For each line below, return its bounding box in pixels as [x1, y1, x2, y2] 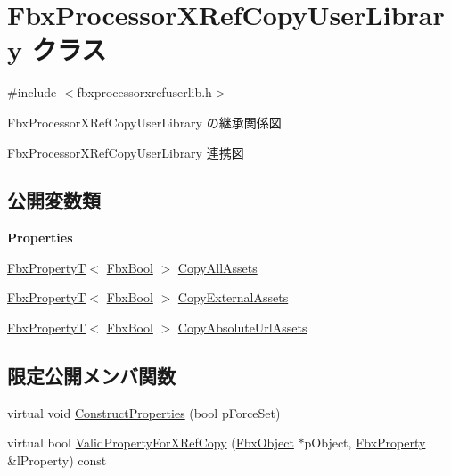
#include [7, 83, 57, 102]
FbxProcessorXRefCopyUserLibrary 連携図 [7, 143, 244, 161]
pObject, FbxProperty [304, 433, 426, 452]
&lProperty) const [7, 451, 107, 470]
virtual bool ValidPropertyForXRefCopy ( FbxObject [7, 433, 294, 452]
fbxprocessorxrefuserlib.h [77, 83, 212, 102]
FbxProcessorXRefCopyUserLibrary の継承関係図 [7, 112, 282, 131]
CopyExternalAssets [177, 288, 289, 307]
